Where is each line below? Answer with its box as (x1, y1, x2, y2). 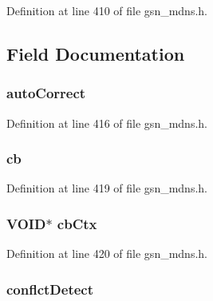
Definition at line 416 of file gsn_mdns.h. (6, 114, 207, 131)
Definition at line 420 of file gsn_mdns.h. (6, 245, 207, 262)
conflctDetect (6, 279, 94, 299)
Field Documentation (6, 41, 185, 65)
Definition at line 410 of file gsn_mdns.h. (6, 2, 207, 18)
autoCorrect (6, 83, 86, 103)
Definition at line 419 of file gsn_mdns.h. (6, 180, 207, 196)
